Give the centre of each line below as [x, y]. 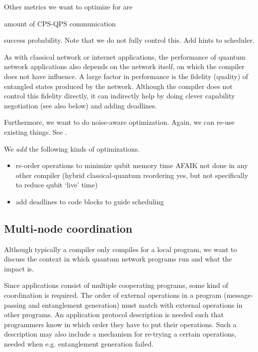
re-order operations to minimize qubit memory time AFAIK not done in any [132, 165]
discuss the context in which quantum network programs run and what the [118, 259]
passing [15, 305]
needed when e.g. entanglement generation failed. [79, 344]
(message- [238, 295]
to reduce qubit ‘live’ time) [57, 185]
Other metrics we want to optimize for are [68, 6]
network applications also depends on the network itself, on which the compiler [124, 66]
